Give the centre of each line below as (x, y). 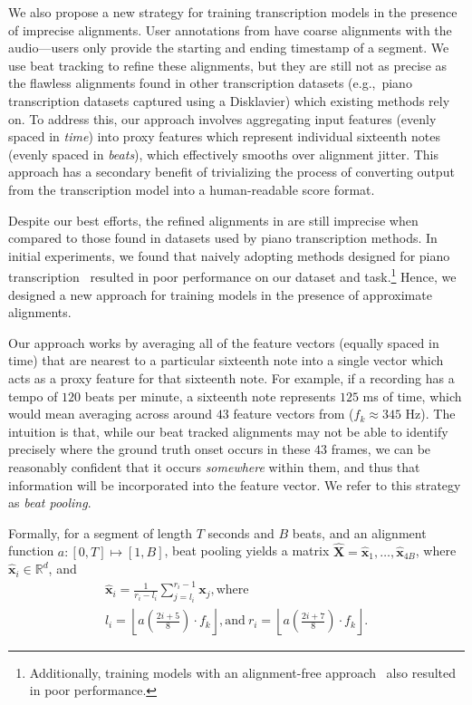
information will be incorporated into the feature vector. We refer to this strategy (235, 484)
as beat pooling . (50, 502)
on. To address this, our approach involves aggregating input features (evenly (222, 118)
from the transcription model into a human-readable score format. (192, 189)
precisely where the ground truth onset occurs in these (159, 449)
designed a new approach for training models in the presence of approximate (220, 294)
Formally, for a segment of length (100, 532)
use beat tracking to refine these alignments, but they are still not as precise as (228, 65)
